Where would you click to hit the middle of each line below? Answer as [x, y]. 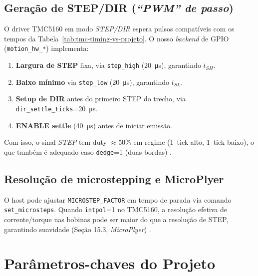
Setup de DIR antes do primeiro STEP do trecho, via [101, 99]
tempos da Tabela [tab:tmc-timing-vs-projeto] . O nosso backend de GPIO [117, 38]
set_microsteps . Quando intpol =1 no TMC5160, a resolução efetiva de [116, 209]
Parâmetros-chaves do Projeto [110, 263]
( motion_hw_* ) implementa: [46, 48]
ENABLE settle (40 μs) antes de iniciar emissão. [94, 125]
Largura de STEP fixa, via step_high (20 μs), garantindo [108, 65]
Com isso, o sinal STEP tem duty [55, 142]
